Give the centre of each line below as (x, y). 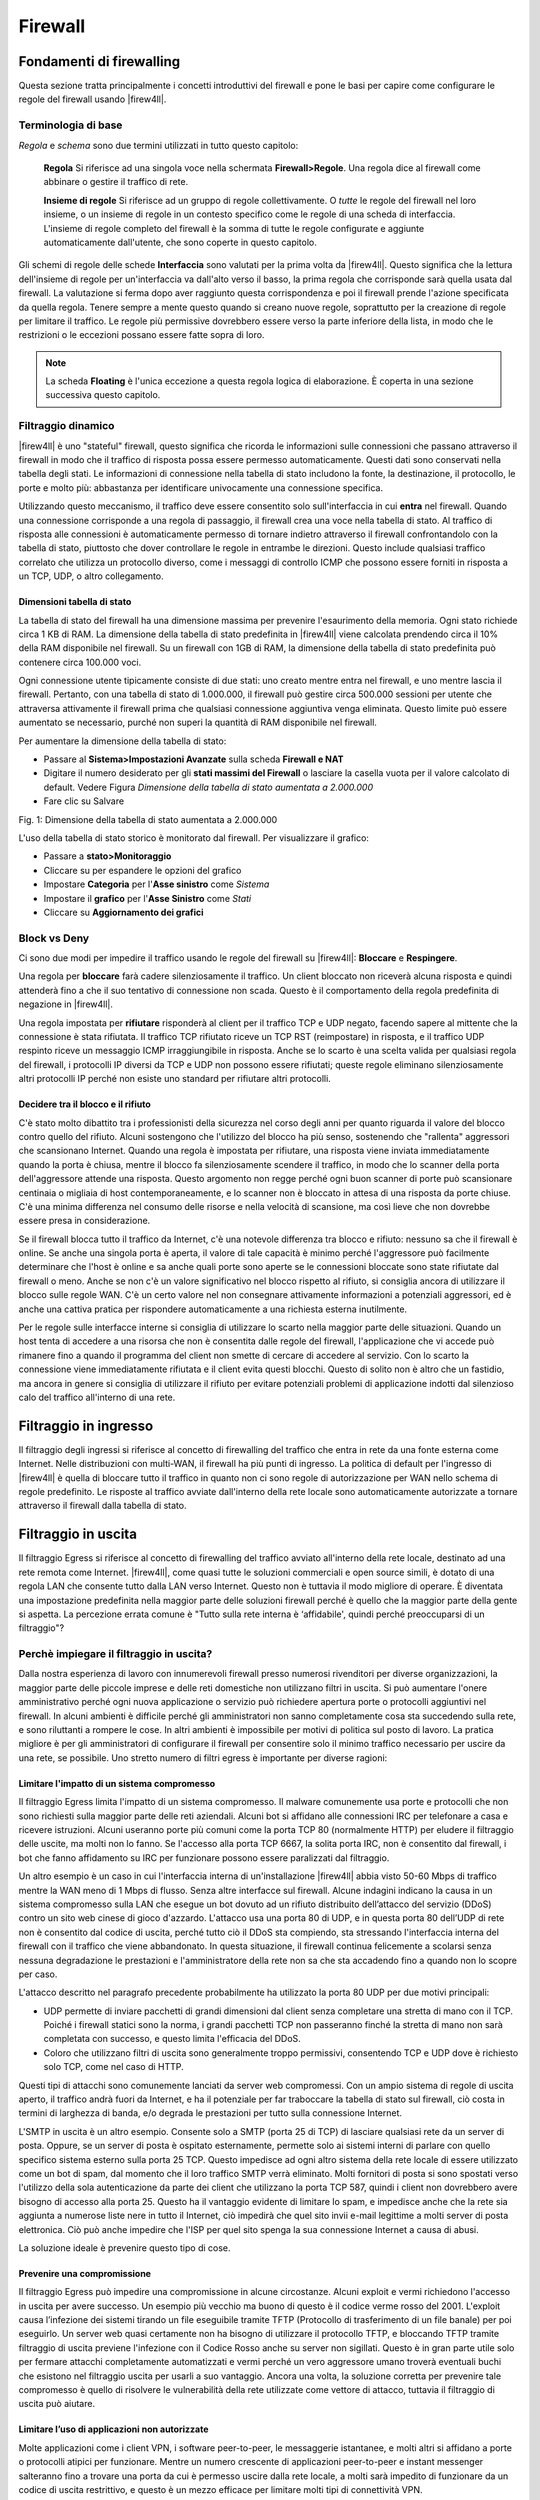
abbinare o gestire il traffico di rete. (116, 182)
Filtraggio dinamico (66, 426)
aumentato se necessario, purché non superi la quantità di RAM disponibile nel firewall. (197, 722)
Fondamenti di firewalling (99, 61)
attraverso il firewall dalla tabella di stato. (102, 1506)
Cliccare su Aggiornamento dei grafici (123, 912)
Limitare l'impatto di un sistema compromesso (117, 1783)
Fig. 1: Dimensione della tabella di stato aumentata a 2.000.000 (148, 819)
